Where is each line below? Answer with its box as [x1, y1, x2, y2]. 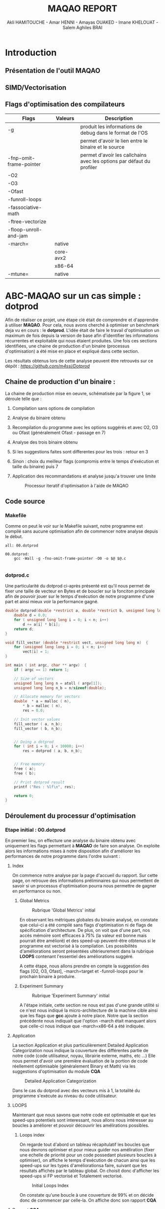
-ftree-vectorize [7, 218, 47, 225]
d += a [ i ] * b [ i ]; [23, 622, 60, 627]
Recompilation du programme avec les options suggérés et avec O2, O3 [12, 425, 158, 431]
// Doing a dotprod [14, 739, 54, 744]
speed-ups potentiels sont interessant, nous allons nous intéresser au [12, 1117, 154, 1123]
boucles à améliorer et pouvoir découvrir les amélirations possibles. [12, 1122, 150, 1128]
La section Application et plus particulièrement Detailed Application [12, 1042, 149, 1048]
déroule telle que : [5, 396, 42, 402]
